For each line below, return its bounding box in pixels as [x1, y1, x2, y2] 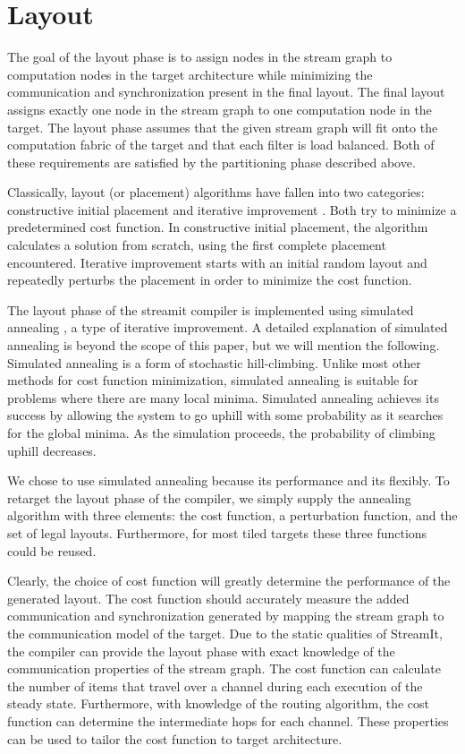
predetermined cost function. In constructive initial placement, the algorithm [7, 218, 428, 236]
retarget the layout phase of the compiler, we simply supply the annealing [7, 488, 411, 507]
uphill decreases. [7, 441, 97, 459]
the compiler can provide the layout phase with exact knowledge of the [7, 641, 395, 660]
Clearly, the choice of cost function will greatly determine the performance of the [7, 571, 451, 590]
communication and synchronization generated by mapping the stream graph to [7, 606, 444, 625]
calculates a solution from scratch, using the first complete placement [7, 236, 386, 254]
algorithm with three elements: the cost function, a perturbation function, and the [7, 506, 458, 525]
